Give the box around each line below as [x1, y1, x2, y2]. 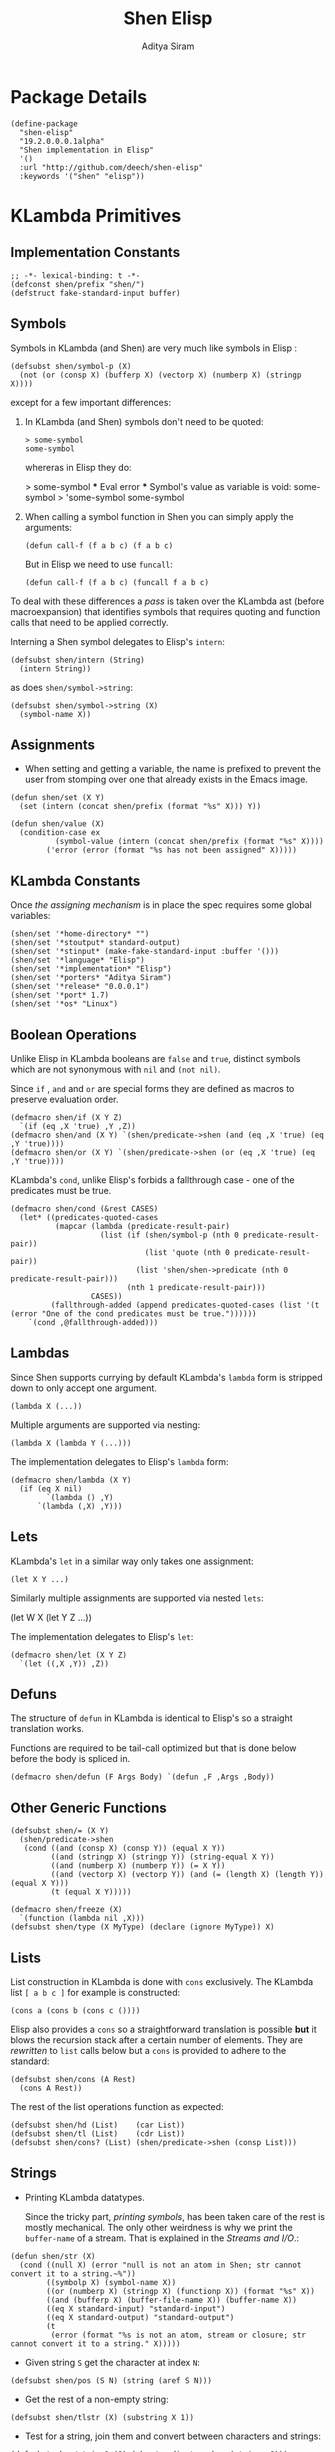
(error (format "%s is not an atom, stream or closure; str [50, 2330, 307, 2340]
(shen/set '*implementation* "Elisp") [10, 964, 172, 974]
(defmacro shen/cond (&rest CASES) [10, 1203, 159, 1214]
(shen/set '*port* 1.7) [10, 990, 110, 1001]
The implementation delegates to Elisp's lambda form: [10, 1455, 229, 1467]
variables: [10, 910, 51, 922]
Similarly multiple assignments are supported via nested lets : [10, 1592, 265, 1604]
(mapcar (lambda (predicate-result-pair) [54, 1221, 230, 1231]
